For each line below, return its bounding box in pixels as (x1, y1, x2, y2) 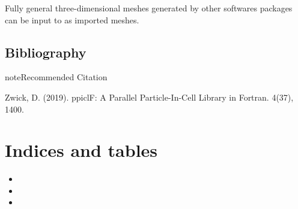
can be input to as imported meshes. (5, 13, 139, 26)
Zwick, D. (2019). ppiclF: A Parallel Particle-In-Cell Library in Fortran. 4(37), (5, 90, 294, 103)
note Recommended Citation (5, 71, 108, 83)
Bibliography (5, 43, 87, 61)
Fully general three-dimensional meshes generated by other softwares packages (5, 2, 293, 14)
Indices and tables (5, 138, 158, 162)
